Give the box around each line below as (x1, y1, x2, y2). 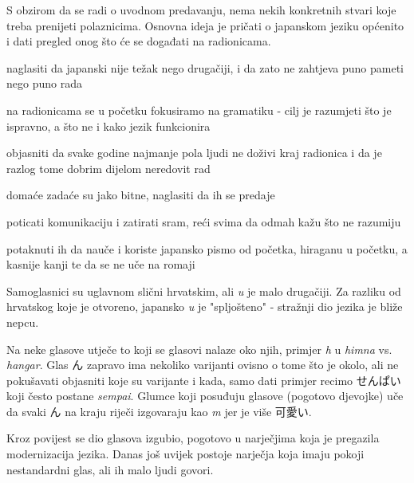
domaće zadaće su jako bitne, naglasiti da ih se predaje (6, 187, 275, 203)
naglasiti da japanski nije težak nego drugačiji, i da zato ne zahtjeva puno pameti (6, 59, 404, 76)
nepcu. (6, 313, 39, 330)
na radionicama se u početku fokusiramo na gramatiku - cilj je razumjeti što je (6, 101, 392, 118)
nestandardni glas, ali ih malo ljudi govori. (6, 461, 214, 477)
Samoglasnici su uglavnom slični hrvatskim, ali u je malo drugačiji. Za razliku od (6, 282, 401, 299)
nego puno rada (6, 75, 82, 92)
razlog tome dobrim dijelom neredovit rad (6, 159, 211, 176)
